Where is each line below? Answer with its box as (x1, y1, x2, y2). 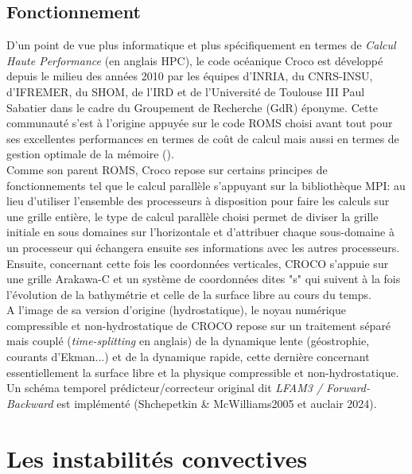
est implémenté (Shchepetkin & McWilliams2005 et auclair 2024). (56, 394, 377, 411)
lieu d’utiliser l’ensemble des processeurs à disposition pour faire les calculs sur (6, 192, 390, 209)
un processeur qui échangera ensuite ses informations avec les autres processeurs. (6, 239, 400, 255)
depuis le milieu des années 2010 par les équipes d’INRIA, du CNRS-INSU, (6, 68, 373, 84)
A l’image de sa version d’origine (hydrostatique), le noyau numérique (6, 301, 347, 318)
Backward (6, 394, 53, 411)
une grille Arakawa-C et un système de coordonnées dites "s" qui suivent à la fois (6, 270, 401, 287)
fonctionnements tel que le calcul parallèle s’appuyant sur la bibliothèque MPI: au (6, 177, 406, 193)
